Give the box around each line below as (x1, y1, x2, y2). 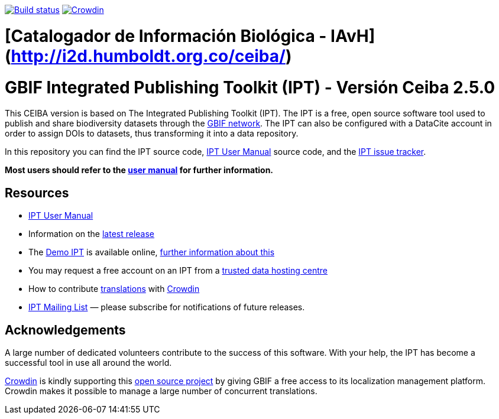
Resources (5, 185, 69, 200)
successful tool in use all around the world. (5, 357, 172, 368)
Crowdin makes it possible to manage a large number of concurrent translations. (5, 385, 317, 396)
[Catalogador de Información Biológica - (5, 25, 327, 46)
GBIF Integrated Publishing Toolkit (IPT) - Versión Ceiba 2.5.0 (5, 77, 495, 98)
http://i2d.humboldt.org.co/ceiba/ (11, 46, 286, 66)
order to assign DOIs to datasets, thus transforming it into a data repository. (5, 128, 299, 139)
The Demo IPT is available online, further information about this (28, 247, 275, 258)
